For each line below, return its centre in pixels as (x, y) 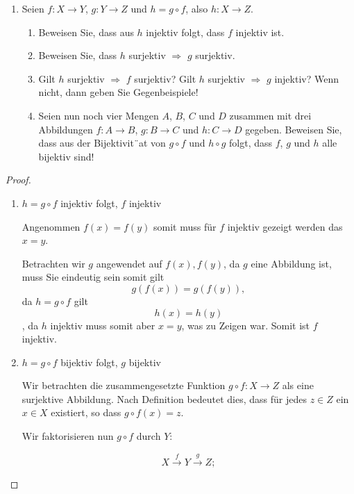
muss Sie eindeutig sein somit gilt (93, 277)
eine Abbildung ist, (291, 263)
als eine (298, 385)
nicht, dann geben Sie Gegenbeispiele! (118, 92)
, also (197, 8)
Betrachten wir (53, 263)
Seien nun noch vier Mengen (99, 115)
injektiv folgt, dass (185, 32)
